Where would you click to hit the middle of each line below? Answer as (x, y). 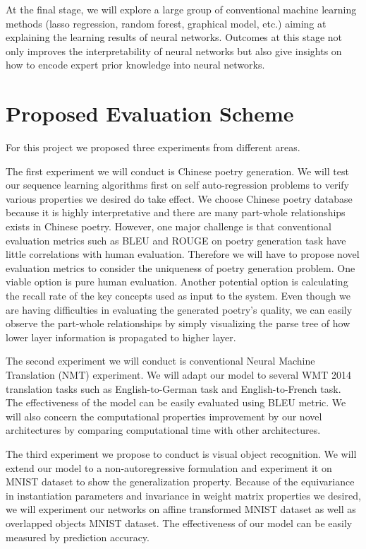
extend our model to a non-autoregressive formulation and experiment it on (169, 467)
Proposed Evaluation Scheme (150, 113)
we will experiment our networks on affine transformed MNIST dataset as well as (181, 509)
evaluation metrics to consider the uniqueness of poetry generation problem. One (181, 267)
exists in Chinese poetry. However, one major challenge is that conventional (169, 226)
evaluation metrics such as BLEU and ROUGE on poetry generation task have (176, 240)
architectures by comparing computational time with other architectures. (163, 430)
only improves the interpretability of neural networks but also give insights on (174, 51)
